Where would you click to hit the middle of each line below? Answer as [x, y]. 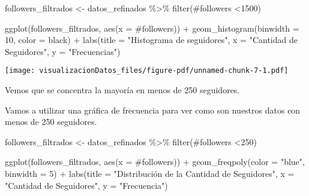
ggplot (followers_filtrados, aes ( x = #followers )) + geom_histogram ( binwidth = [152, 28]
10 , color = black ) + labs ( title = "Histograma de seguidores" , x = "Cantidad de [151, 40]
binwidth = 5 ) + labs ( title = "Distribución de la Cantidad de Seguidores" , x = [150, 173]
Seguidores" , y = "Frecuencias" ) [63, 51]
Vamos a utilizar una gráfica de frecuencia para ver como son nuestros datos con [153, 110]
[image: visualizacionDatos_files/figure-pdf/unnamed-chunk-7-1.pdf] [147, 71]
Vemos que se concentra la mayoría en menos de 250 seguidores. [122, 90]
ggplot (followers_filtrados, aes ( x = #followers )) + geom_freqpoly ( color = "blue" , [155, 162]
